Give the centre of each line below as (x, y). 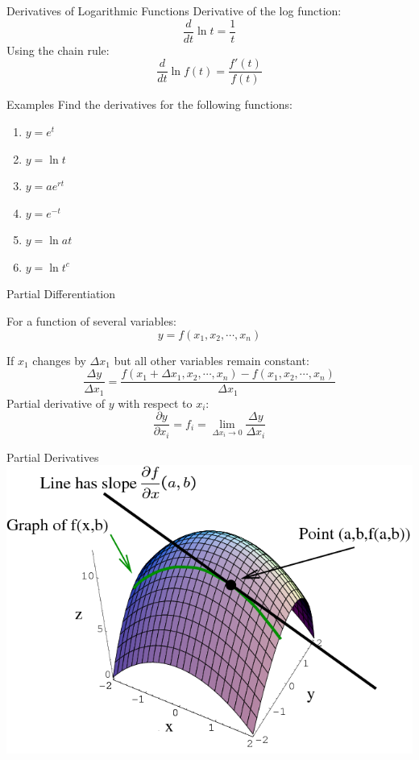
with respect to (155, 403)
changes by (59, 360)
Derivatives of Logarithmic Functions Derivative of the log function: (174, 10)
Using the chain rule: (58, 50)
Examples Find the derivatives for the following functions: (150, 104)
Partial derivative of (56, 403)
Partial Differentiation (61, 294)
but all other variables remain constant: (212, 360)
